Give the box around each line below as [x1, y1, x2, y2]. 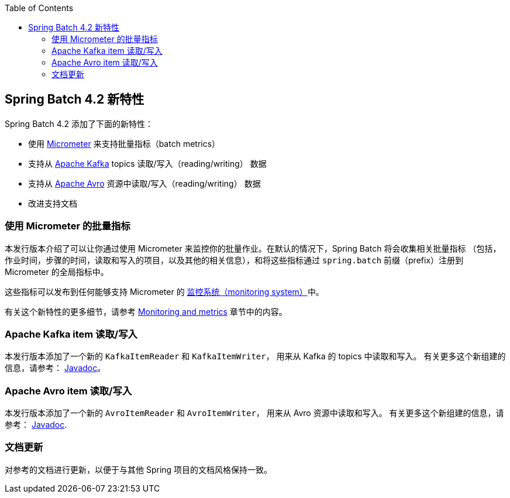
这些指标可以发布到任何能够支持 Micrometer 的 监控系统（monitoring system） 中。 [5, 286, 324, 297]
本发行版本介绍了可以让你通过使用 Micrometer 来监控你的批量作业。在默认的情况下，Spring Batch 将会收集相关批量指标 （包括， [5, 243, 501, 253]
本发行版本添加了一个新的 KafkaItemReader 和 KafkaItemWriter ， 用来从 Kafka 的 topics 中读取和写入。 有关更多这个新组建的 [5, 351, 506, 362]
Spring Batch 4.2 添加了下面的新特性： [5, 118, 153, 129]
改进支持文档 [28, 198, 77, 208]
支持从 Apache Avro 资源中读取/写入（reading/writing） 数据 [28, 178, 261, 188]
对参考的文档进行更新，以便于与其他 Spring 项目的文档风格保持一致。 [5, 464, 273, 475]
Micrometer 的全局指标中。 [5, 266, 109, 277]
